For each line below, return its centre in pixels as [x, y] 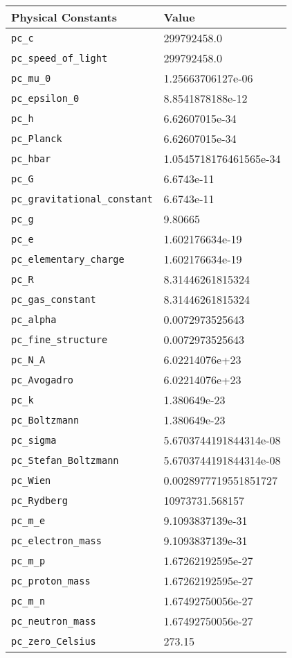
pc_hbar [31, 158]
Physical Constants [64, 17]
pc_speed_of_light [60, 58]
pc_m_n [28, 601]
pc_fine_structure [60, 339]
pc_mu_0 [31, 78]
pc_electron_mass [56, 540]
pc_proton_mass [51, 581]
